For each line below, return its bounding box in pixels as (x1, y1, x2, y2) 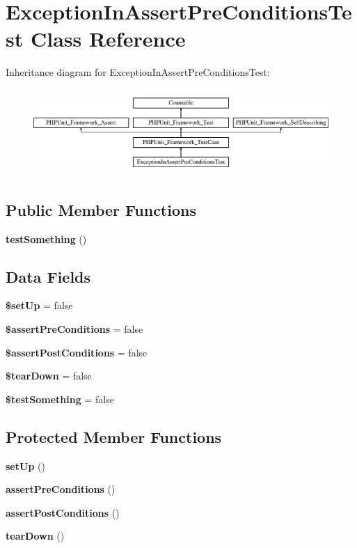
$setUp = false (6, 298, 73, 313)
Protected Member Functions (6, 425, 222, 447)
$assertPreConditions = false (6, 321, 143, 336)
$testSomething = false (6, 391, 114, 406)
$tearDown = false (6, 368, 92, 383)
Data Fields (6, 265, 91, 287)
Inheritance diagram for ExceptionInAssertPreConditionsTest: (6, 65, 270, 79)
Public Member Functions (6, 198, 196, 220)
